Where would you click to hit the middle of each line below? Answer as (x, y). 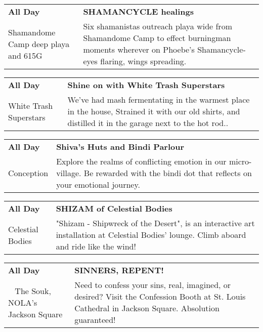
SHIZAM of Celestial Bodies (114, 208)
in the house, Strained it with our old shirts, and (154, 111)
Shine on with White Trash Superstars (146, 85)
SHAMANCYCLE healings (138, 11)
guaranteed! (95, 320)
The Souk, (33, 290)
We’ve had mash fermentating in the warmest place (159, 99)
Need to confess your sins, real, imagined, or (153, 285)
